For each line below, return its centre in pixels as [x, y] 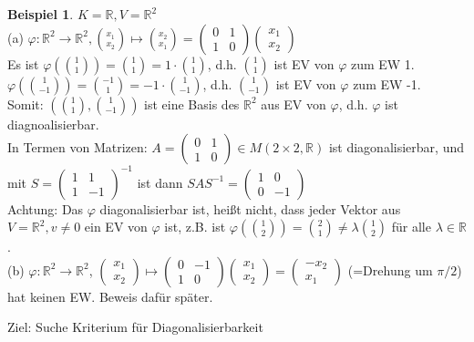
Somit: [26, 104]
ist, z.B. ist [195, 227]
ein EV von [116, 227]
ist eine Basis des [192, 104]
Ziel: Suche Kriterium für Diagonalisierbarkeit [135, 327]
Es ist [23, 63]
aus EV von [294, 104]
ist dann [160, 182]
